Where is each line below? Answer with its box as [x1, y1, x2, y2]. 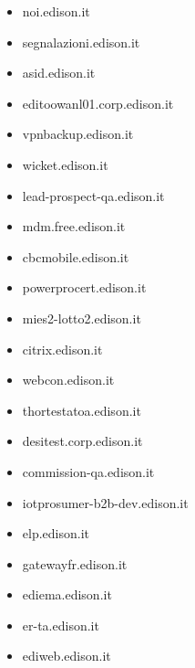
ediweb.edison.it [22, 646, 111, 665]
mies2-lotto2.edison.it [22, 308, 141, 327]
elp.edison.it [22, 524, 90, 543]
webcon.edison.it [22, 370, 115, 389]
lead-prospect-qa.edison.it [22, 186, 165, 205]
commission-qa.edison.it [22, 461, 155, 481]
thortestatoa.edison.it [22, 400, 141, 419]
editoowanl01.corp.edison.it [22, 93, 174, 112]
